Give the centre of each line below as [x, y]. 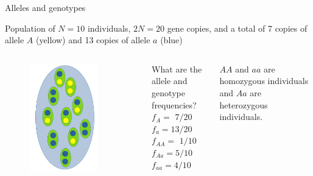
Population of [30, 28]
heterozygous [244, 104]
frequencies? [174, 104]
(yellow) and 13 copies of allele [93, 40]
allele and [170, 81]
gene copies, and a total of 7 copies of [237, 28]
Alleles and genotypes [45, 7]
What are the [177, 69]
